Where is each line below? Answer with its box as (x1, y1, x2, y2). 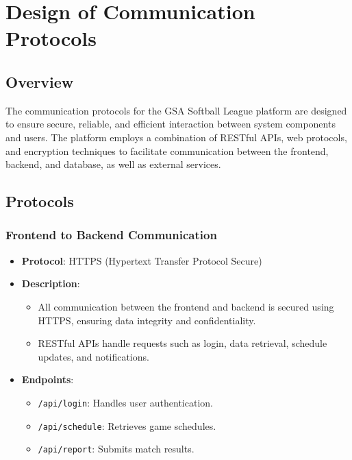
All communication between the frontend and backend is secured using (38, 299, 334, 313)
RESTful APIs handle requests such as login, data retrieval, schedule (38, 336, 327, 350)
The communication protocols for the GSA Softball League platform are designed (5, 103, 347, 117)
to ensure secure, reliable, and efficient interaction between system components (5, 117, 336, 131)
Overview (5, 71, 74, 92)
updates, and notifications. (38, 349, 149, 363)
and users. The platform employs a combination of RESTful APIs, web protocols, (5, 130, 347, 144)
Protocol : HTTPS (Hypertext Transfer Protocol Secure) (21, 253, 262, 267)
